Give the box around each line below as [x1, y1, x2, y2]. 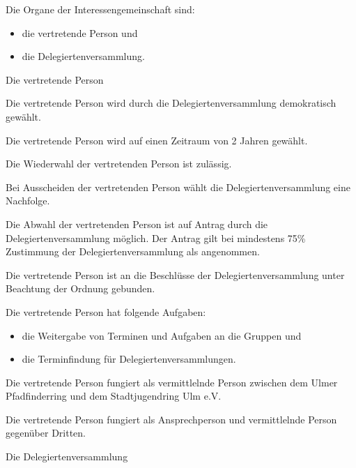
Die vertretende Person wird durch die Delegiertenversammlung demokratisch [6, 96, 336, 110]
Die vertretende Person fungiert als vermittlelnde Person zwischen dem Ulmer [6, 375, 338, 389]
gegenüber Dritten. [6, 425, 86, 440]
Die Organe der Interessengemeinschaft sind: [6, 2, 195, 16]
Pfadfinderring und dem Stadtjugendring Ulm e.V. [6, 388, 222, 403]
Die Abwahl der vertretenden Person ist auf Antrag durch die [6, 216, 268, 231]
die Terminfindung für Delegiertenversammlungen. [22, 352, 236, 366]
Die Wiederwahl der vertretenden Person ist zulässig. [6, 156, 232, 171]
